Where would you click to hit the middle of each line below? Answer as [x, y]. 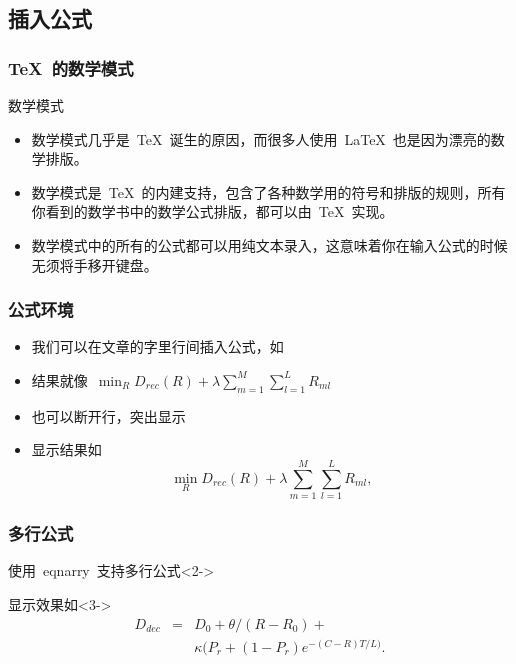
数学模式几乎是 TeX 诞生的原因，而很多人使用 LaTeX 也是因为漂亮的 [261, 138]
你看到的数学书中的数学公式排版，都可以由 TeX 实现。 [212, 211]
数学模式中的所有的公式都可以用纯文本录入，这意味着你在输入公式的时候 [269, 244]
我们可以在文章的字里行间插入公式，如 [157, 346]
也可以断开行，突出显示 [108, 415]
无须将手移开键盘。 [94, 264]
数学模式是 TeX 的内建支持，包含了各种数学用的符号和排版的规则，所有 [268, 191]
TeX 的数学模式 [71, 67]
